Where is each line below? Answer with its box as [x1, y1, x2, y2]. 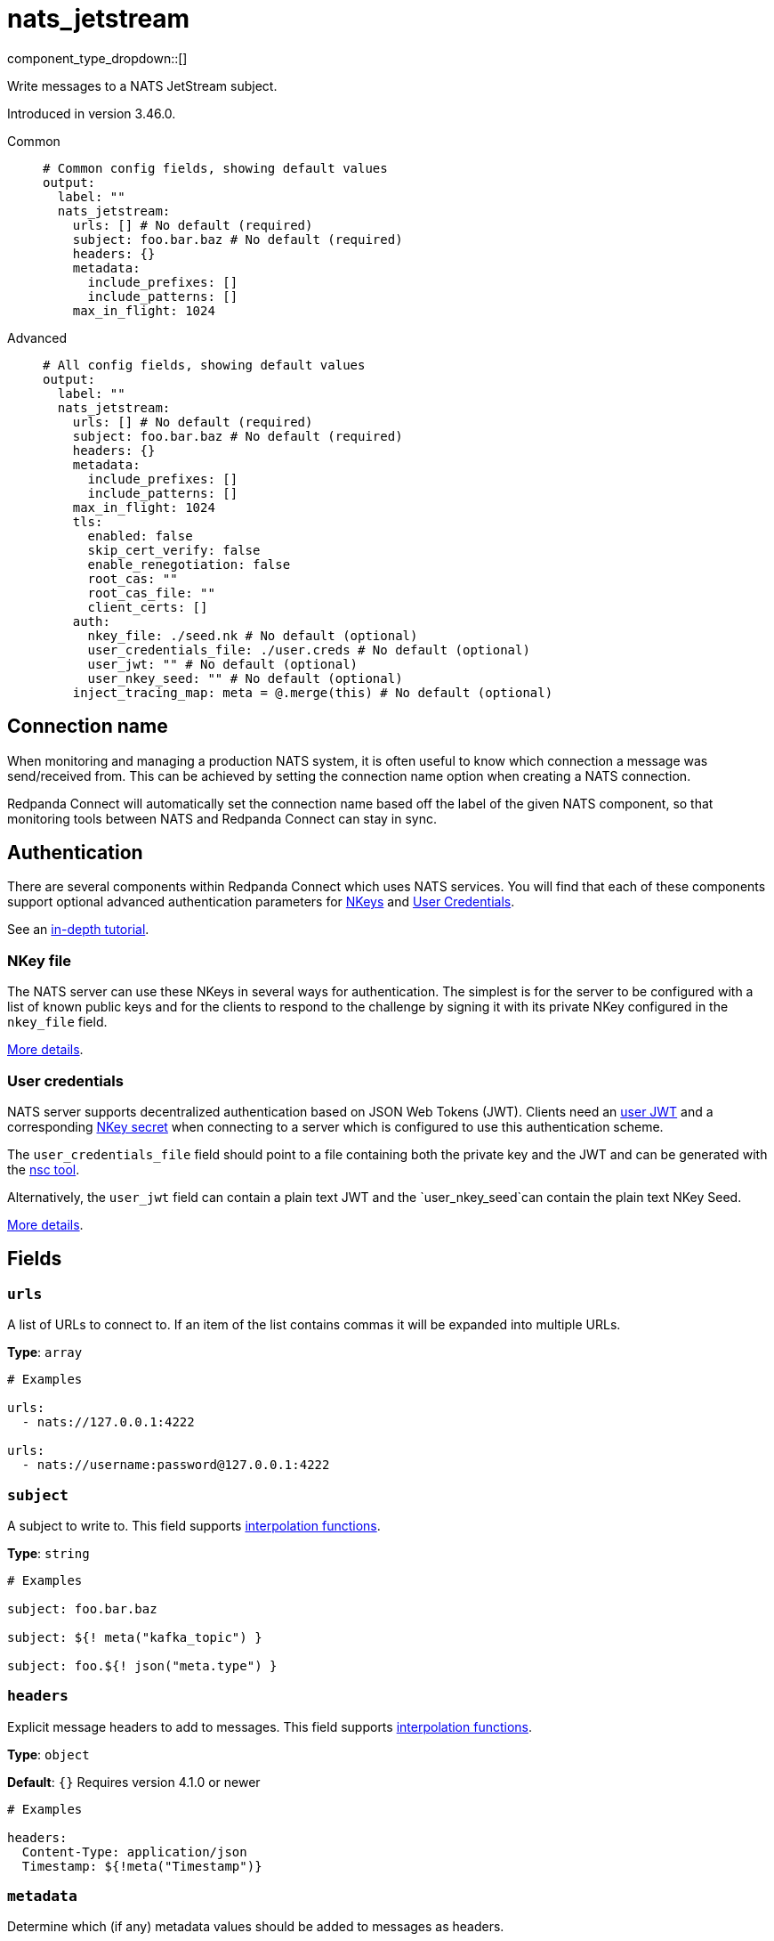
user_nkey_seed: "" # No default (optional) [87, 670, 403, 686]
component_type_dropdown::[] [7, 50, 188, 66]
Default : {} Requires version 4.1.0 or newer [7, 1774, 261, 1790]
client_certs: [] [87, 599, 208, 614]
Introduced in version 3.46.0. [7, 105, 176, 121]
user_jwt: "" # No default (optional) [87, 656, 359, 671]
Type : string [7, 1545, 90, 1561]
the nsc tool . [7, 1161, 80, 1177]
